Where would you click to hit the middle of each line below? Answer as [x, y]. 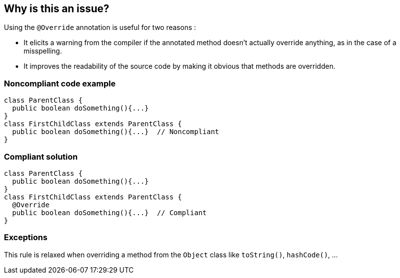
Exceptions [26, 237]
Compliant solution [41, 156]
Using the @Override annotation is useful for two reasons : [100, 28]
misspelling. [43, 51]
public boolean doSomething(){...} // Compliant [109, 212]
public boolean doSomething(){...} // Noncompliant [116, 132]
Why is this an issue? [57, 9]
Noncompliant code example [60, 83]
